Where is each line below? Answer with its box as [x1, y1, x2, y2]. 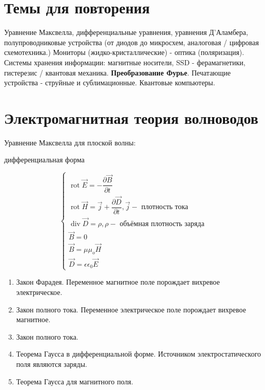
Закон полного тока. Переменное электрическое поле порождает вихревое [16, 304, 246, 314]
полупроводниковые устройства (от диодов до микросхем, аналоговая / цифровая [4, 36, 259, 47]
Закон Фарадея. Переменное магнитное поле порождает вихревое [16, 276, 220, 287]
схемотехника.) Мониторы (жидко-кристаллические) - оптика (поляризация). [4, 47, 244, 58]
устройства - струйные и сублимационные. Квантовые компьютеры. [4, 77, 215, 88]
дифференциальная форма [4, 154, 85, 165]
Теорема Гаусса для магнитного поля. [16, 376, 133, 386]
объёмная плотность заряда [119, 220, 205, 228]
